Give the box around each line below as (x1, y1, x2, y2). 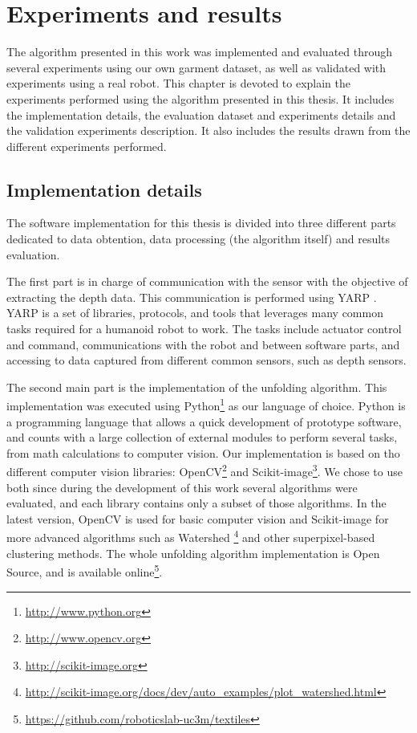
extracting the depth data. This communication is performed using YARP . (6, 288, 377, 305)
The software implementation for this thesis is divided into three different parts (6, 214, 396, 231)
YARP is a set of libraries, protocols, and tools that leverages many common (6, 304, 383, 321)
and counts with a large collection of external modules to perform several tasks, (6, 429, 398, 446)
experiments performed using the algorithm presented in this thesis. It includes (6, 90, 395, 107)
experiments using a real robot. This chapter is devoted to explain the (6, 75, 351, 92)
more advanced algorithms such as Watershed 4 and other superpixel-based (6, 527, 375, 546)
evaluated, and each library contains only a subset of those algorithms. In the (6, 495, 387, 511)
